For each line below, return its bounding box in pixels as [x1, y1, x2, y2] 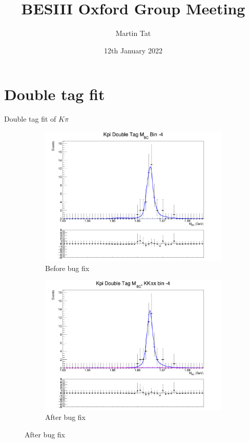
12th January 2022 [104, 45, 162, 55]
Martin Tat [115, 28, 151, 38]
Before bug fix [45, 262, 90, 273]
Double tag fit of [4, 113, 56, 124]
